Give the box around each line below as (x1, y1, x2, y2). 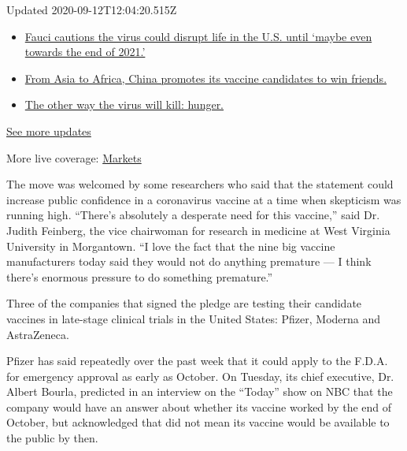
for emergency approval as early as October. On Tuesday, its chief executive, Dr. (6, 367, 394, 384)
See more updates (6, 122, 91, 139)
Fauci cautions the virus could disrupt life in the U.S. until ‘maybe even (24, 28, 372, 44)
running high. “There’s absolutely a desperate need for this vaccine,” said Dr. (6, 207, 380, 223)
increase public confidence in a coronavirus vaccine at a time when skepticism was (6, 191, 401, 207)
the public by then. (6, 430, 98, 446)
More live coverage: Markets (6, 149, 142, 166)
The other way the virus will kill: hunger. (24, 96, 224, 113)
